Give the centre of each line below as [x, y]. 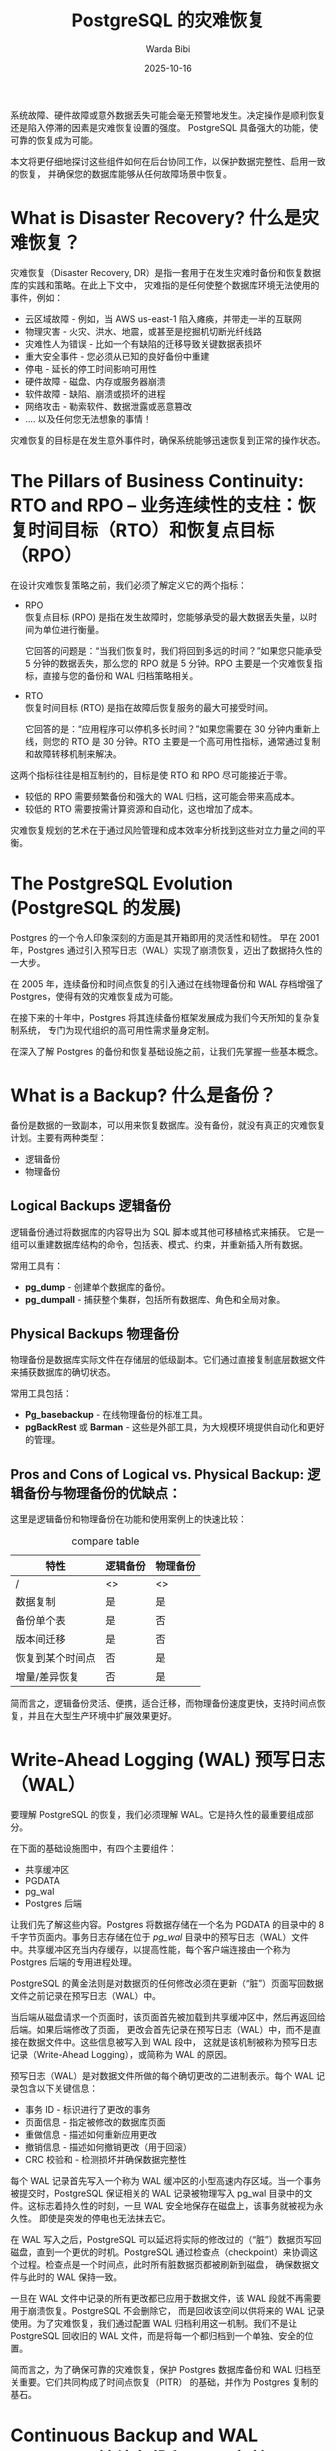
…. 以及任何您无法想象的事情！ [88, 418]
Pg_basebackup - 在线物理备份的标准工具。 [116, 1415]
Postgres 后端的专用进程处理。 [74, 1962]
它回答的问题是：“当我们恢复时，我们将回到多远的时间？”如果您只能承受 [173, 650]
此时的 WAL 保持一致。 [75, 2277]
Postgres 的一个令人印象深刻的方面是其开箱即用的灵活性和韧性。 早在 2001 [165, 937]
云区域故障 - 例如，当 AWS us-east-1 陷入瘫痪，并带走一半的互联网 [163, 318]
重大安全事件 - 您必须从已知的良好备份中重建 [117, 356]
